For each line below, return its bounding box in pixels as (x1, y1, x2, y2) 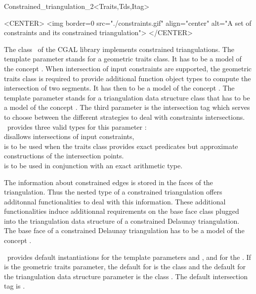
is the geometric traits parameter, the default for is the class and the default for (4, 261, 246, 272)
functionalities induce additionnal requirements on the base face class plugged (4, 206, 239, 216)
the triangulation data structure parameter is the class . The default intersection (4, 271, 248, 281)
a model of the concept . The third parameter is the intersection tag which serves (4, 102, 250, 112)
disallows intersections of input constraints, (4, 131, 134, 142)
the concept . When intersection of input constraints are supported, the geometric (4, 63, 252, 73)
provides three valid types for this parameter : (7, 121, 147, 132)
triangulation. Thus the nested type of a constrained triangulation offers (4, 187, 222, 197)
